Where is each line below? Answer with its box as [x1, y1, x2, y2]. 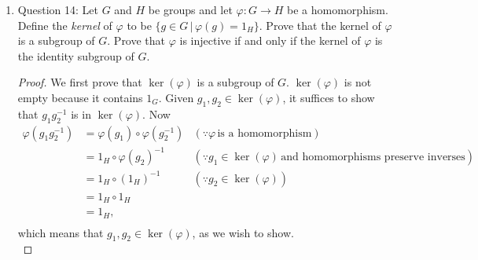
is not [344, 74, 372, 90]
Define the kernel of [17, 16, 112, 33]
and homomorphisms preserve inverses [281, 152, 465, 163]
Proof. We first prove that [17, 74, 142, 90]
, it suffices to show [282, 89, 375, 105]
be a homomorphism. [287, 2, 388, 17]
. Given [158, 89, 194, 105]
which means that [17, 224, 104, 240]
